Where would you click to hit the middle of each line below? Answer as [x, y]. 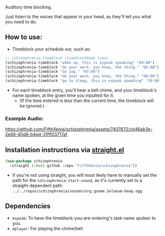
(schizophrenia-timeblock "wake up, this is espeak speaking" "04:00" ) [80, 63]
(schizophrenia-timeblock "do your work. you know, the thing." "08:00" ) [82, 76]
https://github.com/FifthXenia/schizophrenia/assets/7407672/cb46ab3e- [79, 129]
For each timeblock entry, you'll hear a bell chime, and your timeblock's [84, 90]
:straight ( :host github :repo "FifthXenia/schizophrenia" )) [73, 166]
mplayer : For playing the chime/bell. [48, 228]
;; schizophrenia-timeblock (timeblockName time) [57, 58]
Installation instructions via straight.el [65, 150]
